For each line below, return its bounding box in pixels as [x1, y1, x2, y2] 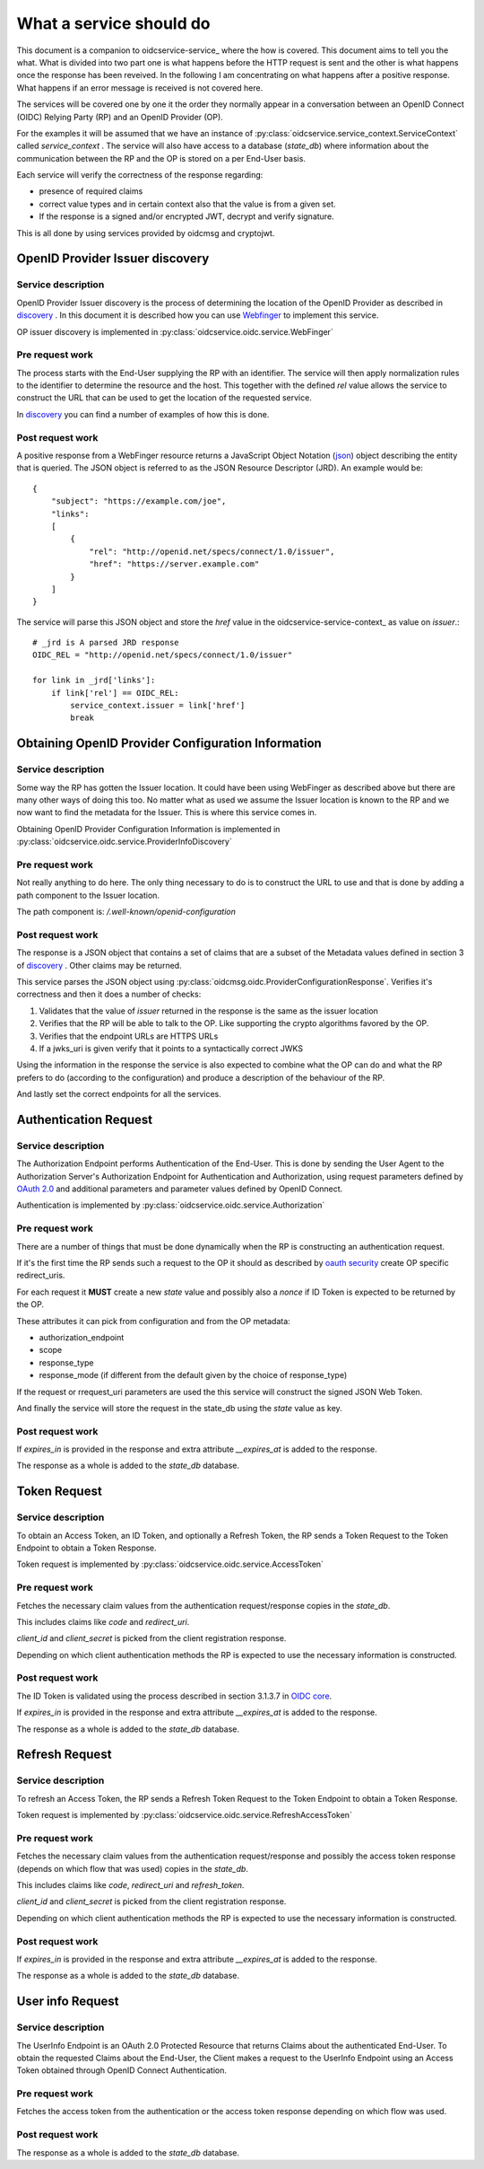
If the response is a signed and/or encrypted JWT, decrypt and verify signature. [39, 211, 335, 222]
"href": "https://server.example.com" [89, 559, 260, 569]
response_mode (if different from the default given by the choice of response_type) [39, 1370, 348, 1381]
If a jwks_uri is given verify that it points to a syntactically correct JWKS [39, 1042, 304, 1054]
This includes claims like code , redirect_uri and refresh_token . [16, 1880, 245, 1891]
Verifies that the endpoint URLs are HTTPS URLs [39, 1031, 219, 1041]
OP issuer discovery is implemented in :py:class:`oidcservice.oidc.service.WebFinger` [16, 326, 333, 337]
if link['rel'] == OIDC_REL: [50, 688, 179, 698]
